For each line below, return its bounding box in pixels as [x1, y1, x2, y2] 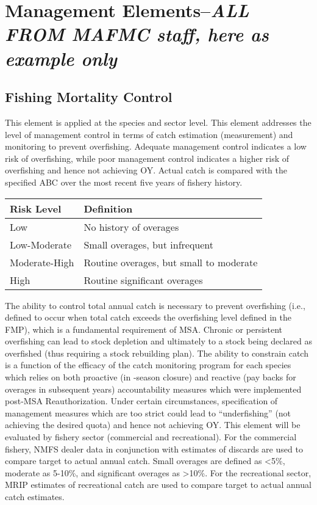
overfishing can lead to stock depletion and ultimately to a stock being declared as [5, 335, 312, 347]
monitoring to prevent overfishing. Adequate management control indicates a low [5, 140, 307, 153]
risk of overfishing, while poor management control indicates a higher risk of [5, 151, 290, 164]
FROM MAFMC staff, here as [5, 21, 269, 47]
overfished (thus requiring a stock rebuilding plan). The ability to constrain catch [5, 346, 308, 359]
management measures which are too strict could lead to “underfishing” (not [5, 406, 291, 419]
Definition [84, 201, 133, 216]
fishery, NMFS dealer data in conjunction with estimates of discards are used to [5, 442, 303, 455]
